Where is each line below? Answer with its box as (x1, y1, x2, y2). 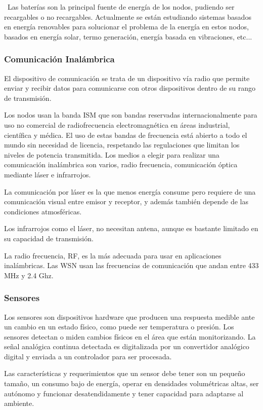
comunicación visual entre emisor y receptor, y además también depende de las (4, 196, 249, 207)
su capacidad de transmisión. (4, 233, 94, 243)
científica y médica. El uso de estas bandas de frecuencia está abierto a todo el (4, 129, 247, 140)
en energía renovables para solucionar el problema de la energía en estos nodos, (4, 21, 249, 32)
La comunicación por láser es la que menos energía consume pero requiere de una (4, 186, 256, 197)
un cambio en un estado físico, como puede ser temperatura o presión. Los (4, 321, 234, 332)
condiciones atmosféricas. (4, 206, 82, 216)
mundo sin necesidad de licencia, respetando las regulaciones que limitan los (4, 139, 240, 150)
